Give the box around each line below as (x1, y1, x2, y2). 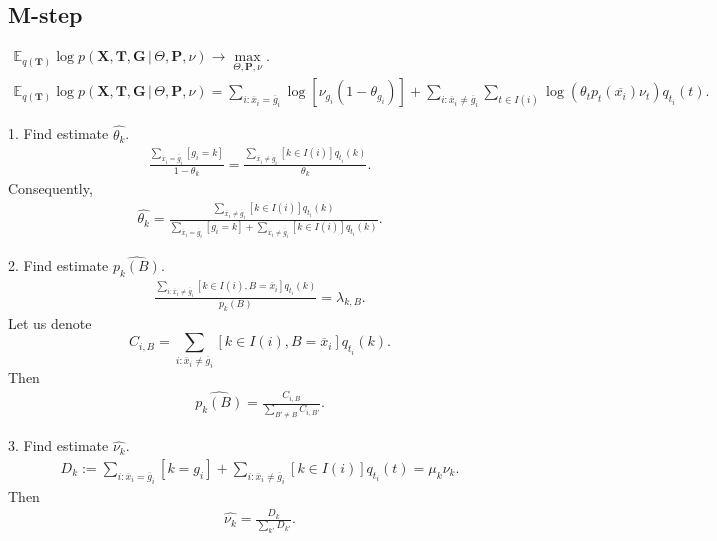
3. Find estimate (8, 435, 109, 456)
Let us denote (8, 312, 92, 333)
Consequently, (8, 178, 93, 199)
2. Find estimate (8, 255, 109, 276)
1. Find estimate (8, 123, 109, 144)
